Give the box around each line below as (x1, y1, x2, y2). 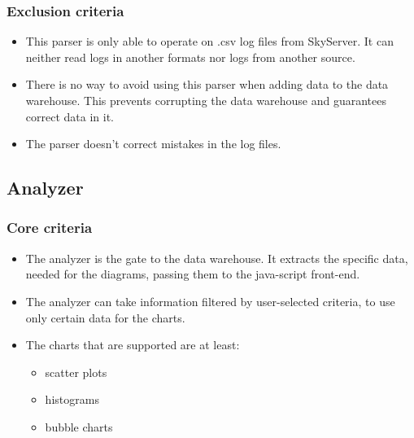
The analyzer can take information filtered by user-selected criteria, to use (25, 292, 395, 309)
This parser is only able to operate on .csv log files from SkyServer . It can (25, 33, 394, 50)
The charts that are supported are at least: (25, 336, 240, 353)
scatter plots (45, 363, 107, 380)
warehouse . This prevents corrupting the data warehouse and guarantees (25, 92, 386, 108)
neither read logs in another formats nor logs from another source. (25, 48, 355, 65)
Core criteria (7, 217, 93, 238)
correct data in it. (25, 107, 114, 125)
